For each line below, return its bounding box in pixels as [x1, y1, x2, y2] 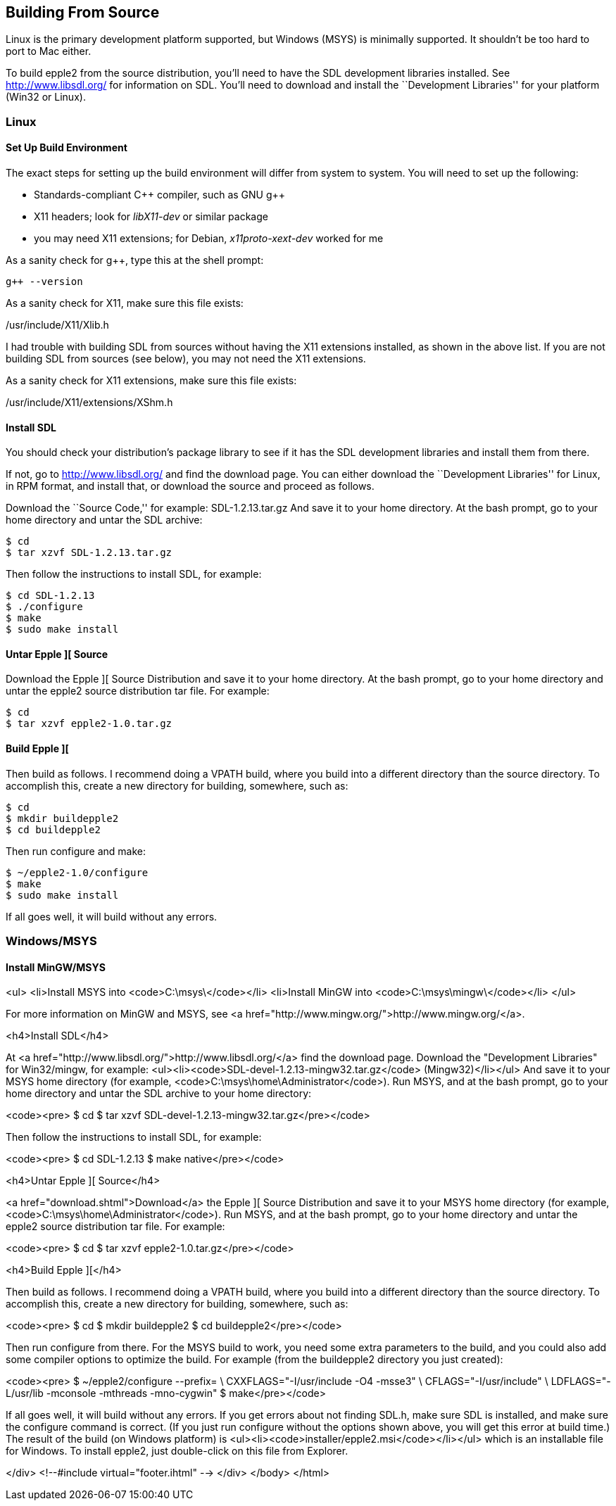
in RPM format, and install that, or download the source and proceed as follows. [6, 480, 375, 493]
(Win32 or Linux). [6, 91, 86, 103]
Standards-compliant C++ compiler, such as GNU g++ [34, 189, 286, 201]
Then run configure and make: [6, 844, 146, 857]
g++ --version [6, 276, 83, 288]
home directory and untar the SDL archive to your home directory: [6, 1087, 312, 1100]
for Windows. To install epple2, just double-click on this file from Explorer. [6, 1445, 348, 1457]
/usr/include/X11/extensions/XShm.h [6, 396, 173, 409]
